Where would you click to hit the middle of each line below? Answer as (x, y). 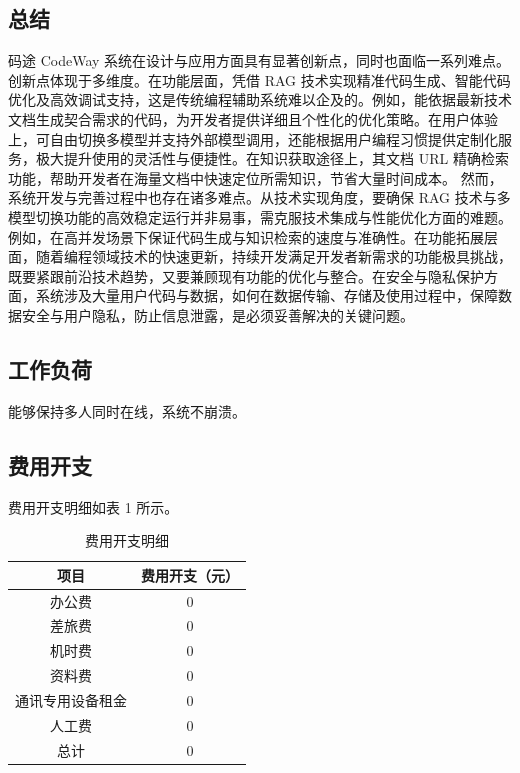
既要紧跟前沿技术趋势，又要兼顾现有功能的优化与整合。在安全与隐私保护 (246, 275)
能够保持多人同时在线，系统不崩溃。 (127, 410)
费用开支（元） (190, 574)
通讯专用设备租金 (71, 699)
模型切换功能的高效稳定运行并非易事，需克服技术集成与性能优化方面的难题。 (260, 216)
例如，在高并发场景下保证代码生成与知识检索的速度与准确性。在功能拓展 (246, 236)
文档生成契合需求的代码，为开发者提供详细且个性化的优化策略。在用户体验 (253, 118)
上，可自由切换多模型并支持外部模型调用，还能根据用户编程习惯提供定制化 (253, 138)
